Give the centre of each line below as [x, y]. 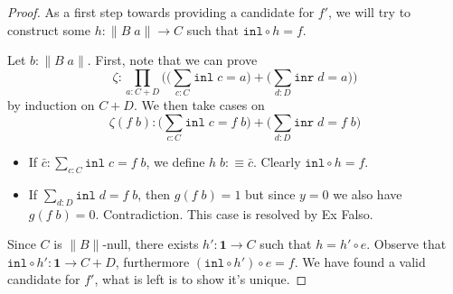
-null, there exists [151, 244]
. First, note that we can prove [172, 60]
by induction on [51, 105]
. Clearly [277, 162]
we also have [368, 193]
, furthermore [152, 261]
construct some [49, 29]
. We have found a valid [360, 261]
